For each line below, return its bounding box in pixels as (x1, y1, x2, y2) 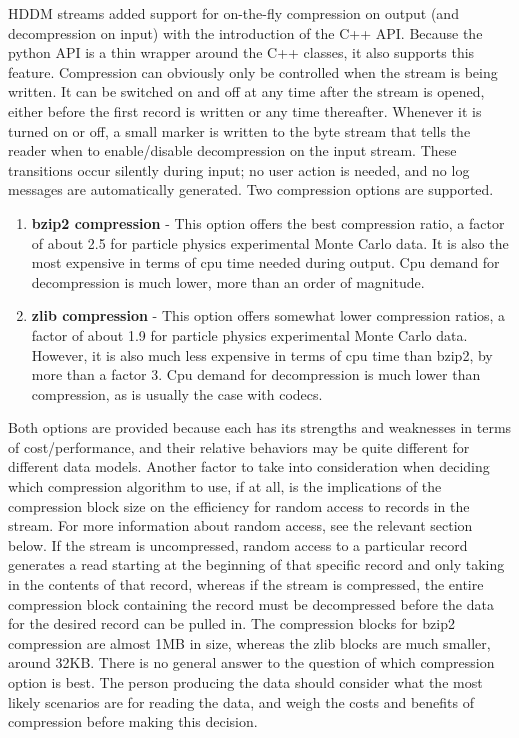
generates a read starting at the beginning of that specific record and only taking (8, 554, 505, 575)
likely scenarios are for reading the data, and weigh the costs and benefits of (8, 691, 475, 712)
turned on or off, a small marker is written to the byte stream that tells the (8, 120, 471, 141)
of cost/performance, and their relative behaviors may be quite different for (8, 436, 470, 457)
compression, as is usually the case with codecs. (31, 383, 323, 404)
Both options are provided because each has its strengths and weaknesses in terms (8, 417, 512, 438)
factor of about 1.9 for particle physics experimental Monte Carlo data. (31, 324, 468, 345)
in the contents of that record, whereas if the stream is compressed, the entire (8, 574, 484, 595)
